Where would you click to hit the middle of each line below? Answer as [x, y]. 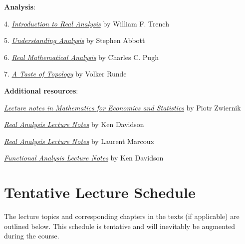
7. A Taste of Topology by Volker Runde [65, 74]
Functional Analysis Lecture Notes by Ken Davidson [84, 158]
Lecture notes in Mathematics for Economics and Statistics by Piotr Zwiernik [122, 107]
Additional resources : [41, 90]
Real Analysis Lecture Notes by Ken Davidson [74, 124]
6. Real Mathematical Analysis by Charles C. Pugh [81, 57]
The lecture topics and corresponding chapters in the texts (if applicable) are [122, 216]
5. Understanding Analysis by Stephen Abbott [75, 40]
